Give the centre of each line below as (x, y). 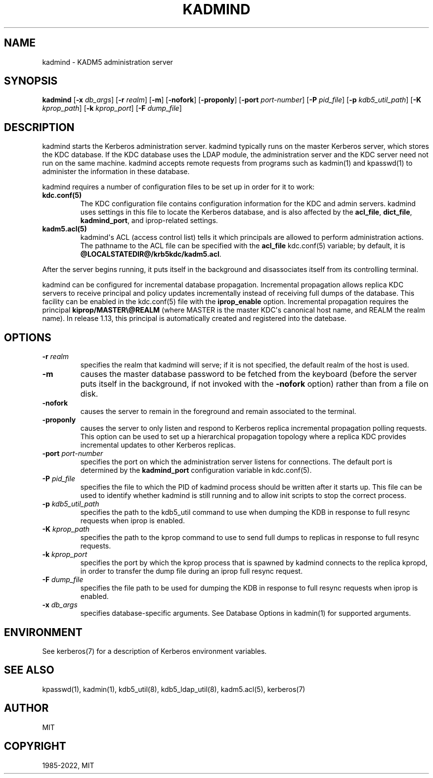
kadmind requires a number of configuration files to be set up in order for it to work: (178, 187)
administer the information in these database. (116, 172)
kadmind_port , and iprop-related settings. (149, 221)
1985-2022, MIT (68, 765)
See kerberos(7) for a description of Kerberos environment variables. (154, 651)
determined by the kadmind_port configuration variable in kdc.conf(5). (196, 470)
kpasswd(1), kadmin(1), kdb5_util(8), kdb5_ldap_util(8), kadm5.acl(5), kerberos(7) (174, 689)
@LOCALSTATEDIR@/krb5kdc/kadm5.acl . (151, 254)
